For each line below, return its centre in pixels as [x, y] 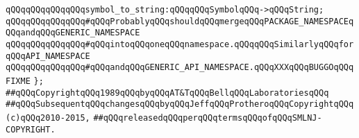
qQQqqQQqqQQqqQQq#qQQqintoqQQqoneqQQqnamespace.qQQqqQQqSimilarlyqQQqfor [180, 44]
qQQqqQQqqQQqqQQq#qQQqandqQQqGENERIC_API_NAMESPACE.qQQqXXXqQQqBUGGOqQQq [180, 68]
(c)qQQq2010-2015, [48, 118]
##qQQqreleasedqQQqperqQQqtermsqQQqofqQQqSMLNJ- [208, 118]
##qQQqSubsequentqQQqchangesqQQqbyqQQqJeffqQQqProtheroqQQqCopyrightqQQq [180, 104]
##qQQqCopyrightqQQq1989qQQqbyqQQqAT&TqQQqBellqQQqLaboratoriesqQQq [167, 93]
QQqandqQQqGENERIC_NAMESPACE [73, 33]
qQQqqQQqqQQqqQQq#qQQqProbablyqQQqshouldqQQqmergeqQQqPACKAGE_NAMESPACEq [180, 21]
